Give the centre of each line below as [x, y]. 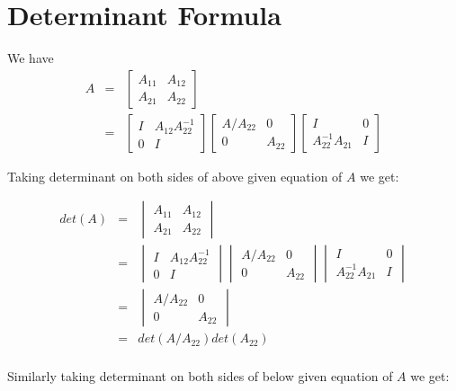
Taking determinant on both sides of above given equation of [175, 176]
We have [31, 58]
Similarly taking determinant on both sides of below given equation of [200, 375]
